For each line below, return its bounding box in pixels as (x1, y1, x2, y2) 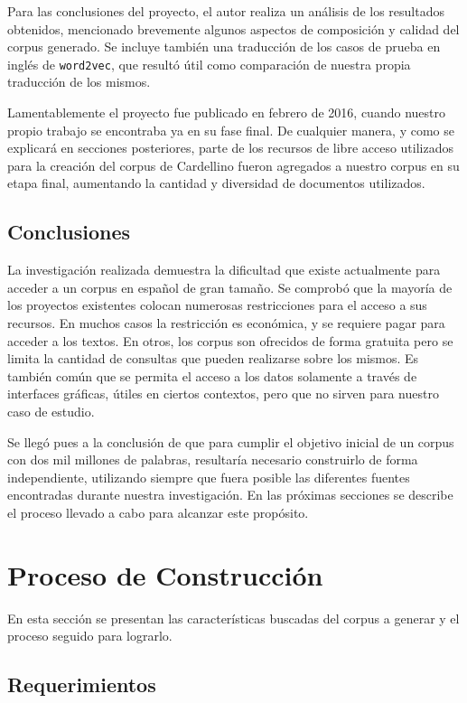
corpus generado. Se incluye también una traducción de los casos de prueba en (7, 37, 441, 56)
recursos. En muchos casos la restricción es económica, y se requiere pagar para (7, 313, 445, 332)
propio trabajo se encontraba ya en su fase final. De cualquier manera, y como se (7, 120, 454, 139)
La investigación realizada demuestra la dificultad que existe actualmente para (7, 260, 441, 279)
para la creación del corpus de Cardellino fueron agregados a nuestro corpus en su (7, 155, 460, 174)
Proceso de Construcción (7, 556, 323, 593)
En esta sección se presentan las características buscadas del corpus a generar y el (7, 608, 460, 627)
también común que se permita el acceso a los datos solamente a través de (7, 366, 417, 385)
